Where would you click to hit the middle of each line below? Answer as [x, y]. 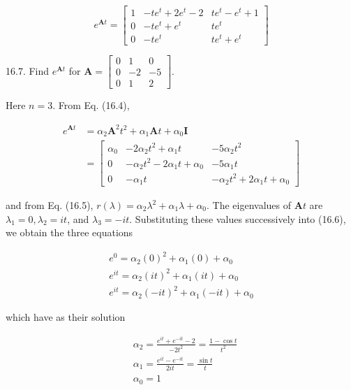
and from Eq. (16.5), [50, 205]
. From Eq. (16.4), [91, 105]
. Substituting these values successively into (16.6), [238, 218]
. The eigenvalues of [249, 205]
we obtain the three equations [69, 232]
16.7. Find [28, 70]
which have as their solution [66, 317]
